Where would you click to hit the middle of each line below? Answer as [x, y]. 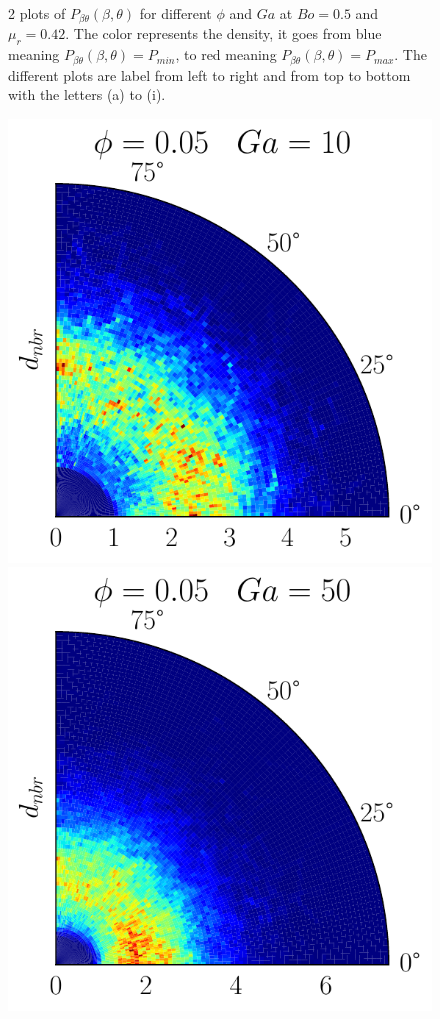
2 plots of [37, 13]
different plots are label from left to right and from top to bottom [209, 74]
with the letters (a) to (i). [87, 94]
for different [175, 13]
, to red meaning [226, 54]
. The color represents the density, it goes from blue [223, 33]
